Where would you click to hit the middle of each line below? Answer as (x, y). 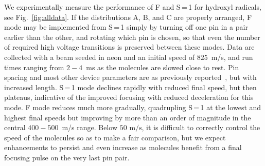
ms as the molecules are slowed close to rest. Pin (163, 67)
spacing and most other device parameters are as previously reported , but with (130, 77)
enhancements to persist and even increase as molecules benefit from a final (123, 147)
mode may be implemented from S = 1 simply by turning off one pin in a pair (126, 27)
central (15, 127)
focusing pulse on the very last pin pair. (67, 157)
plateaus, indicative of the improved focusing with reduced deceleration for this (129, 97)
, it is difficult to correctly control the (201, 127)
